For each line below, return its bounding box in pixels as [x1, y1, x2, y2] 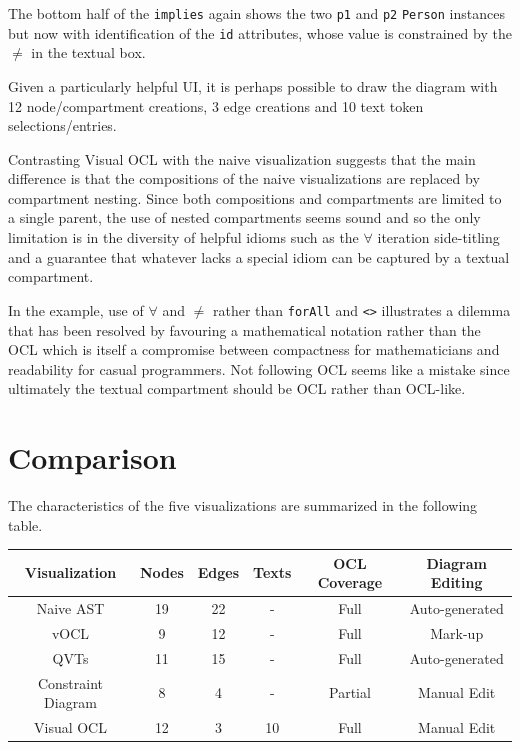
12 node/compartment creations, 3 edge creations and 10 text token [8, 95, 424, 116]
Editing [430, 572, 483, 593]
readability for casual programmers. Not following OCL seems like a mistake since [8, 358, 510, 379]
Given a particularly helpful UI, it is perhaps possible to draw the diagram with [8, 75, 498, 96]
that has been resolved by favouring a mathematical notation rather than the [8, 319, 481, 340]
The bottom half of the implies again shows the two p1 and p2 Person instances [8, 3, 505, 23]
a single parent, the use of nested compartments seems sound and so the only [8, 207, 481, 228]
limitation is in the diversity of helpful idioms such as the [8, 227, 359, 248]
